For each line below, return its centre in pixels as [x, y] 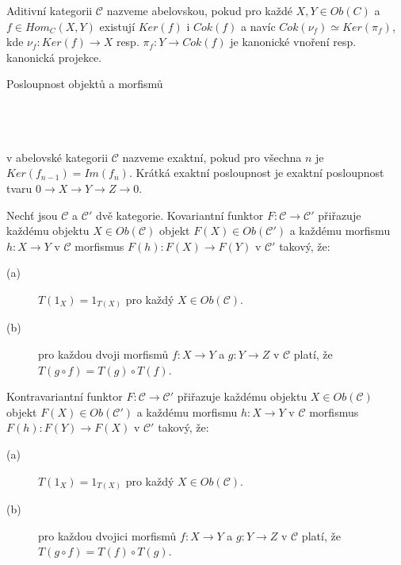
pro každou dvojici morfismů [107, 535]
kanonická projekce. [54, 57]
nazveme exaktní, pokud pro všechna [212, 157]
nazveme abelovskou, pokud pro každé [199, 10]
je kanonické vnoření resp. [293, 42]
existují [117, 26]
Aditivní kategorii [50, 10]
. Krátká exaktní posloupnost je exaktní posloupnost [256, 173]
